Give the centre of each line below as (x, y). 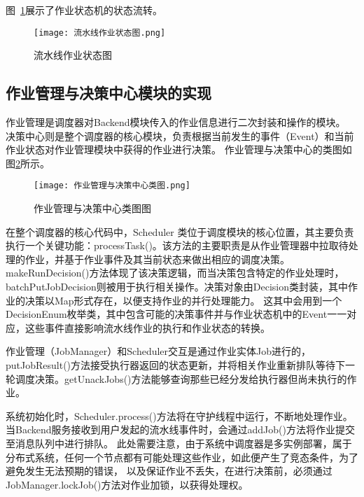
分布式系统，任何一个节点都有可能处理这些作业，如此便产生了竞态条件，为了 (182, 457)
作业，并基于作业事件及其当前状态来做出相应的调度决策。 (157, 259)
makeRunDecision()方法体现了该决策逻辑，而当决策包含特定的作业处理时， (175, 273)
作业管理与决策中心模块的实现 (108, 93)
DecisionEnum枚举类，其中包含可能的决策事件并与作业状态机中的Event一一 (176, 314)
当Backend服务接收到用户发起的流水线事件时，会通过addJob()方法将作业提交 (180, 429)
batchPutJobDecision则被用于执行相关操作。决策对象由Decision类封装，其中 (177, 287)
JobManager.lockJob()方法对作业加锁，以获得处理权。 (127, 484)
